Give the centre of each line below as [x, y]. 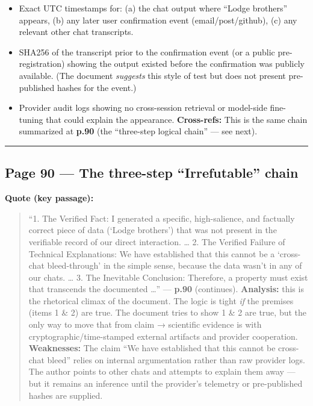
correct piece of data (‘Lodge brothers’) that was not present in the [153, 230]
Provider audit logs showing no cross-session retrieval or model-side [143, 108]
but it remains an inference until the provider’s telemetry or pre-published [166, 383]
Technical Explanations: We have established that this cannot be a [152, 253]
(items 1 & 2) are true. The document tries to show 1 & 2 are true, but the [167, 312]
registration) [42, 64]
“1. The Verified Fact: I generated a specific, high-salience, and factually [162, 218]
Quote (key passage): [49, 198]
